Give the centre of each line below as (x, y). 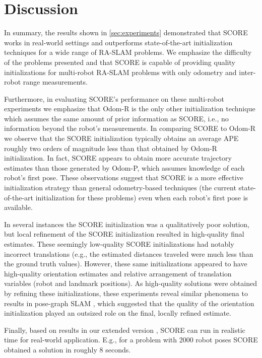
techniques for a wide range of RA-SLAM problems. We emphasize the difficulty (128, 52)
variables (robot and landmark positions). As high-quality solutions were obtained (130, 283)
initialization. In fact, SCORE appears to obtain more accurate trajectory (118, 158)
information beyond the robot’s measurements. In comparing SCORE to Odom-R (130, 128)
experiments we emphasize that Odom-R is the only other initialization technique (130, 109)
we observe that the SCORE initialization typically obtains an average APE (121, 138)
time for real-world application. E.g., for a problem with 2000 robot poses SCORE (131, 340)
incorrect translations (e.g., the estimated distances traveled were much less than (129, 254)
